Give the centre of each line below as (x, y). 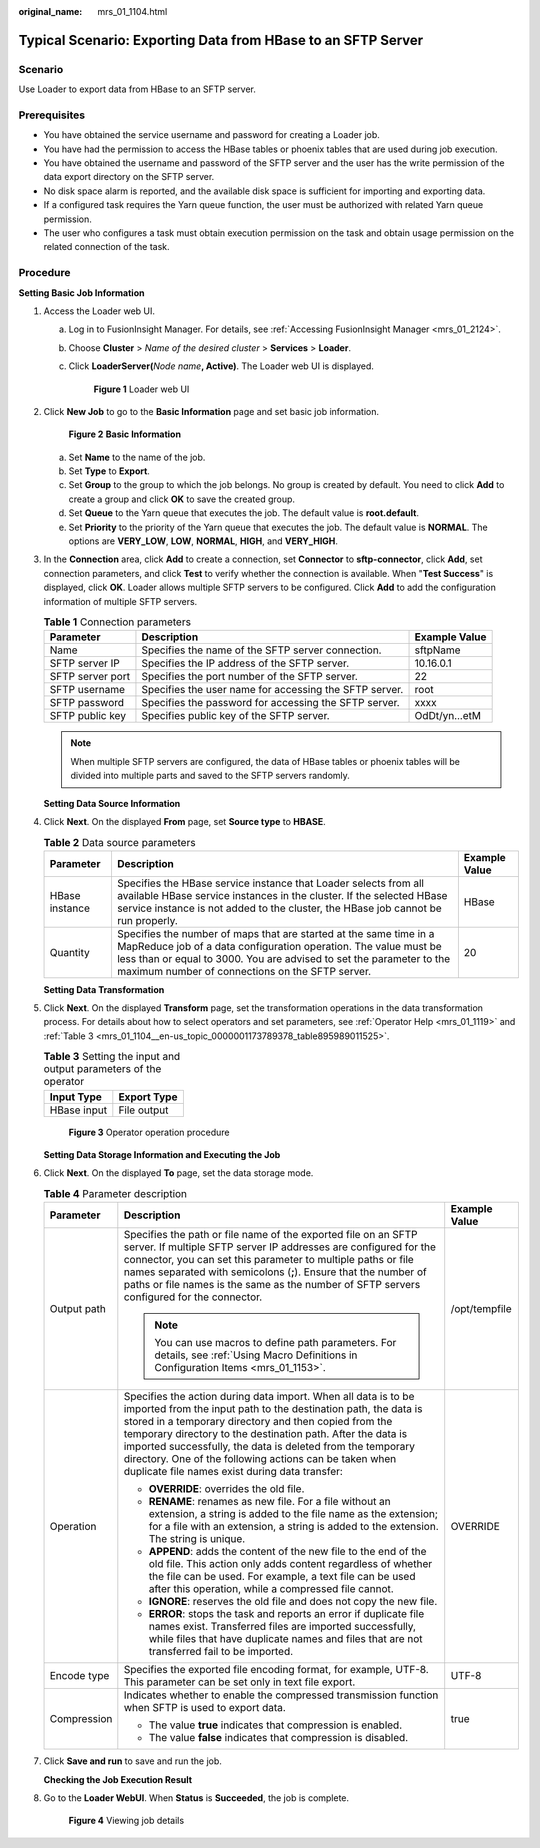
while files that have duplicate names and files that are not (286, 1639)
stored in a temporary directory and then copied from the (258, 1422)
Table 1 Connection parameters (117, 622)
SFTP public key (88, 716)
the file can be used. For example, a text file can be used (282, 1577)
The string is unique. (197, 1539)
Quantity (69, 952)
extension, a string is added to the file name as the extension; (293, 1514)
